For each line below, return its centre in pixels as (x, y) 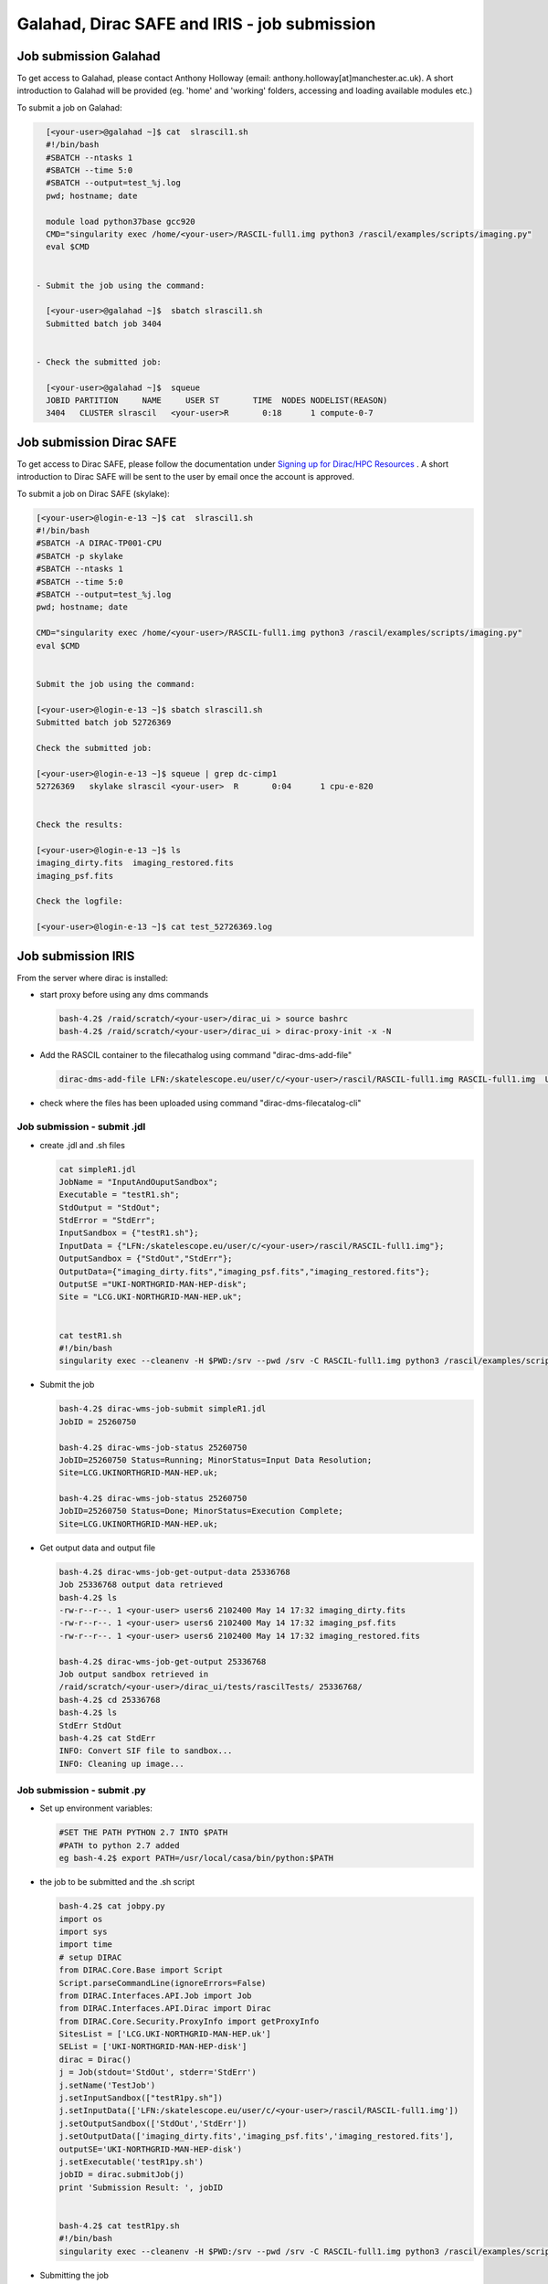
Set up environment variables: (96, 1808)
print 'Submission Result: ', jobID (141, 2187)
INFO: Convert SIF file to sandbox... (146, 1751)
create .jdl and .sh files (82, 1145)
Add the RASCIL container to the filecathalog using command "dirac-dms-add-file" (196, 1055)
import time (86, 1945)
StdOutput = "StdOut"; (110, 1207)
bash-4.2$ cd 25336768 (110, 1700)
